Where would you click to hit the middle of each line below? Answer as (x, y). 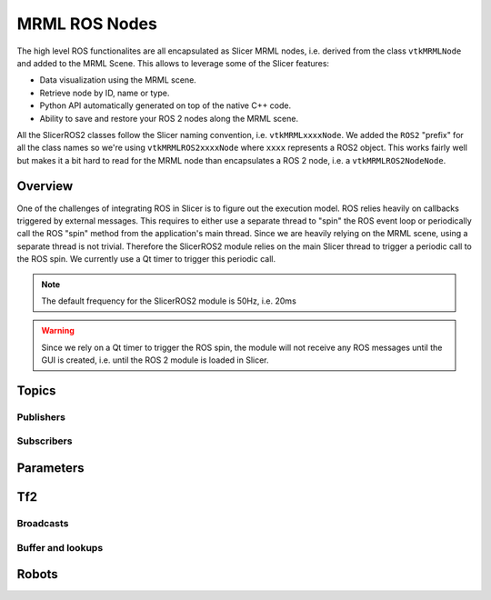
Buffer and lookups (60, 547)
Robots (37, 574)
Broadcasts (43, 524)
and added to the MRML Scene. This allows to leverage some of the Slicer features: (173, 63)
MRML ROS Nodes (87, 24)
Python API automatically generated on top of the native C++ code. (165, 105)
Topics (36, 390)
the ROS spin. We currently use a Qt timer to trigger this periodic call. (146, 259)
